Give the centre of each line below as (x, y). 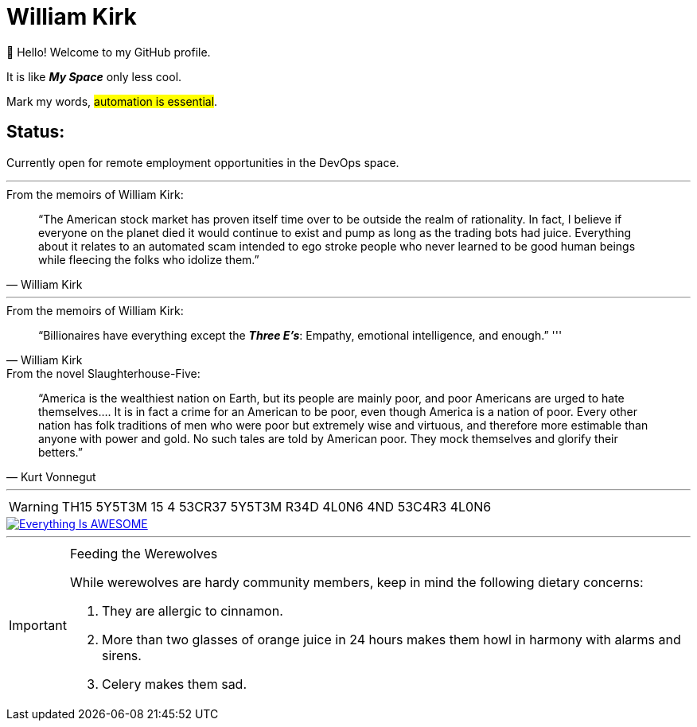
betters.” (60, 452)
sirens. (121, 655)
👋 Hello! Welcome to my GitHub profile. (109, 52)
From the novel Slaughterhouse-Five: (103, 373)
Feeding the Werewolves (144, 553)
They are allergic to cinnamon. (192, 610)
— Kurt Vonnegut (51, 476)
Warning (34, 506)
